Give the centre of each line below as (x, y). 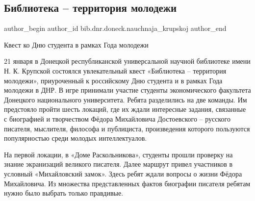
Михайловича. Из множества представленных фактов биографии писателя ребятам (127, 183)
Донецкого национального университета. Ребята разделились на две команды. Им (126, 99)
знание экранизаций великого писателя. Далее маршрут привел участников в (118, 164)
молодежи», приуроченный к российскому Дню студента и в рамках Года (113, 80)
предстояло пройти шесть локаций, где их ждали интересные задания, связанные (125, 109)
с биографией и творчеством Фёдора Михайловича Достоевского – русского (117, 118)
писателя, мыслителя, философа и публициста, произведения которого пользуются (127, 128)
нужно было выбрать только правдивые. (64, 193)
